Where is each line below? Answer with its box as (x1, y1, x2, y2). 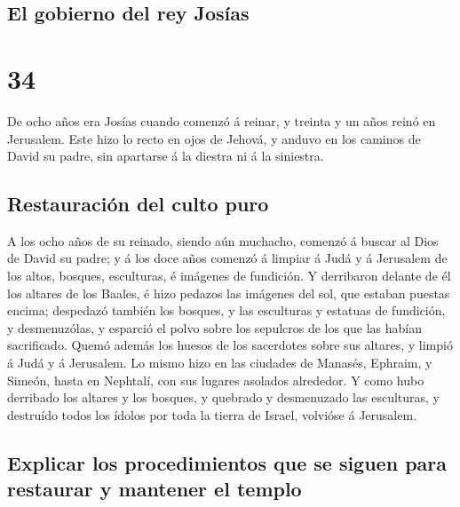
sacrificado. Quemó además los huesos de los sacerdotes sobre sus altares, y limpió (7, 336, 453, 354)
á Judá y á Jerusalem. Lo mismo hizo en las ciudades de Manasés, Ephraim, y (7, 353, 432, 372)
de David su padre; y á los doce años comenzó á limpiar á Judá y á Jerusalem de (7, 249, 448, 267)
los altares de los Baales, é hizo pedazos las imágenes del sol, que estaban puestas (7, 283, 450, 302)
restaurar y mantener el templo (7, 475, 302, 503)
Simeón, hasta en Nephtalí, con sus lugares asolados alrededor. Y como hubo (7, 370, 424, 389)
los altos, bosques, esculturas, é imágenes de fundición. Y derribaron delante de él (7, 266, 451, 285)
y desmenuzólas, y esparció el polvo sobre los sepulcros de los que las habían (7, 318, 423, 337)
